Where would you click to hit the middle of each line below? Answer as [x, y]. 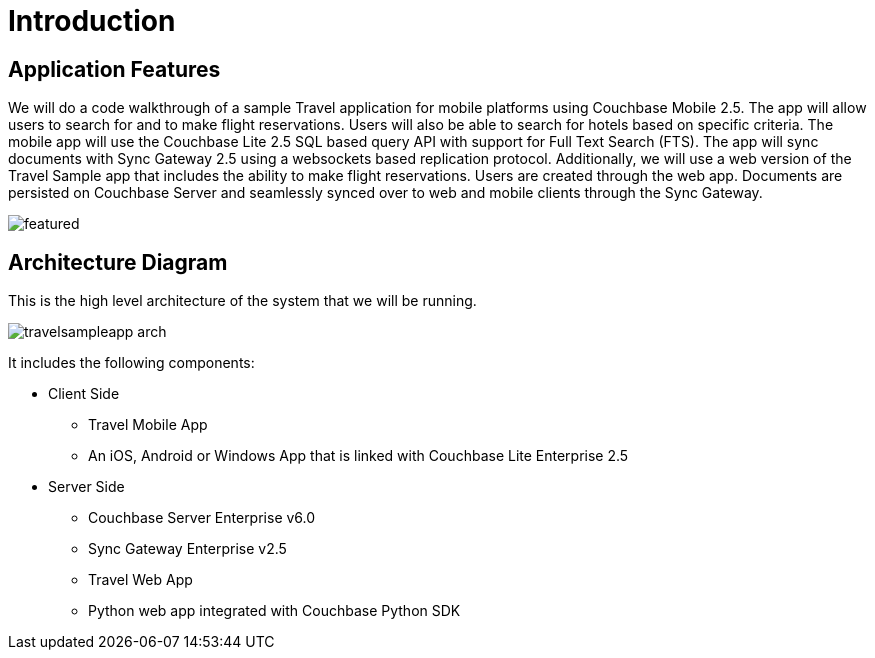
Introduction [92, 21]
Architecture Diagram [118, 262]
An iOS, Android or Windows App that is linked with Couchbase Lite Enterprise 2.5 [358, 456]
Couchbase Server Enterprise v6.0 [202, 518]
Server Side [86, 487]
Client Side [84, 394]
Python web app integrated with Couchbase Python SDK [274, 611]
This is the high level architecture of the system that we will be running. [242, 301]
